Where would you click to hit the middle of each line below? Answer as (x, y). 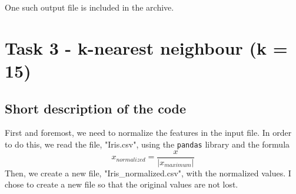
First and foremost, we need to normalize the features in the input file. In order (148, 133)
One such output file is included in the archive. (89, 7)
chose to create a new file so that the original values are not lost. (122, 184)
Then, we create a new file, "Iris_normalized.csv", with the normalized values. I (148, 173)
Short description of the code (96, 108)
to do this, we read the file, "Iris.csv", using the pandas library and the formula (147, 144)
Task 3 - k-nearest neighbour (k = (146, 47)
